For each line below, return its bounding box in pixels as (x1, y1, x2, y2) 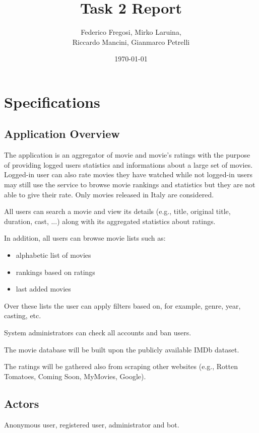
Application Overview (4, 126, 120, 141)
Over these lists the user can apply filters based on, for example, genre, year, (4, 300, 241, 311)
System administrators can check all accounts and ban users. (4, 327, 191, 338)
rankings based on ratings (16, 266, 95, 277)
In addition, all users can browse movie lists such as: (4, 233, 166, 243)
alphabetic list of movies (16, 250, 91, 260)
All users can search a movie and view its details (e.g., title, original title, (4, 206, 231, 216)
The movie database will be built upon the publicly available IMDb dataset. (4, 344, 239, 354)
